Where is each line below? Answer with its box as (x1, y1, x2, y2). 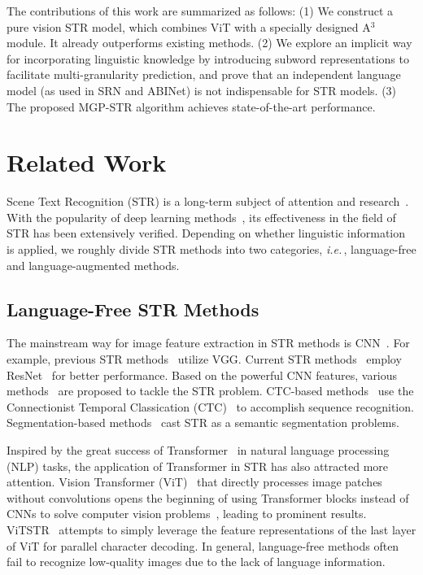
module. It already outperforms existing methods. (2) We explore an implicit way (7, 34, 412, 51)
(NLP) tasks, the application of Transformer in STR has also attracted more (7, 457, 388, 474)
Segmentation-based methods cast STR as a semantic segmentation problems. (7, 414, 399, 431)
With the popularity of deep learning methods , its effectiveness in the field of (7, 208, 396, 225)
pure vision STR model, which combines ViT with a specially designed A (7, 18, 371, 35)
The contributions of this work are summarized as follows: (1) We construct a (7, 2, 394, 19)
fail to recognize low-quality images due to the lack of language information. (7, 553, 386, 570)
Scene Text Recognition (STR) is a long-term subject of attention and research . (7, 193, 409, 210)
